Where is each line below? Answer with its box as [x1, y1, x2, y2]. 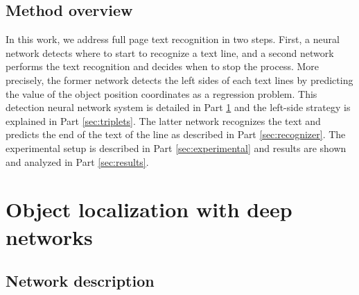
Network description [6, 270, 155, 292]
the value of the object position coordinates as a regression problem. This [6, 86, 317, 101]
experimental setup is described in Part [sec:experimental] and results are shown [6, 140, 347, 155]
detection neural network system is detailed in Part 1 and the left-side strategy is [6, 100, 351, 115]
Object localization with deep [6, 195, 292, 224]
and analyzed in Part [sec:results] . [6, 154, 149, 169]
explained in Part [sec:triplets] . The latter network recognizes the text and [6, 113, 321, 128]
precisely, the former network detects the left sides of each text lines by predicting [6, 72, 353, 87]
